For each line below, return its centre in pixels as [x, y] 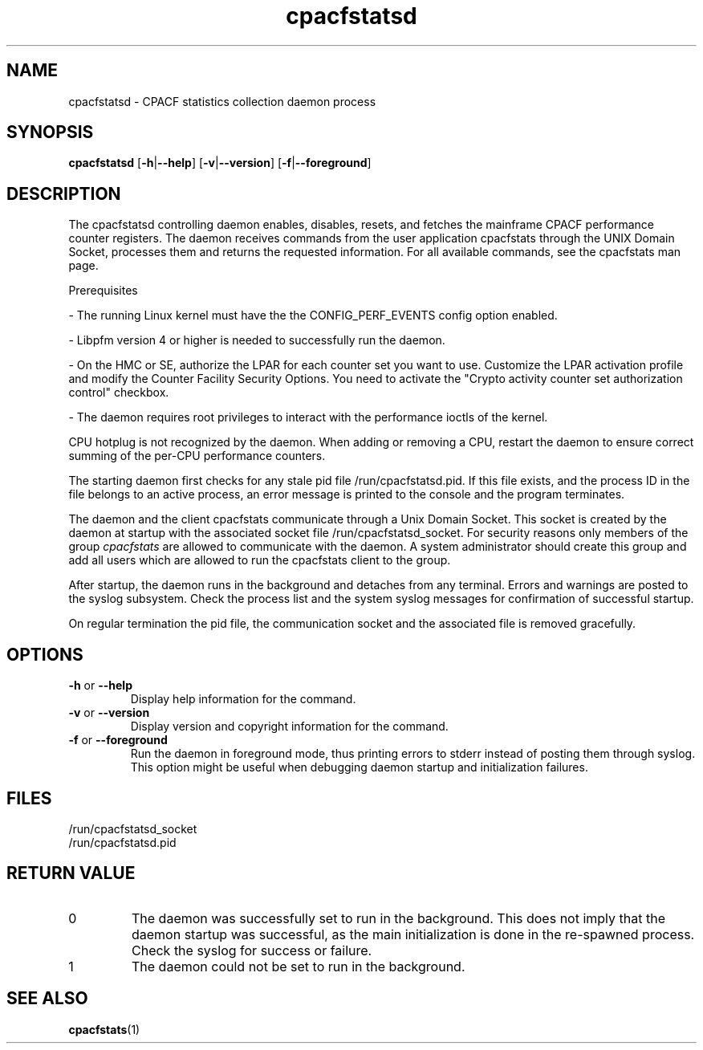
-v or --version [109, 713]
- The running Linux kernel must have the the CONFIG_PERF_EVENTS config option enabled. [313, 315]
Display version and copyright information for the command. [289, 726]
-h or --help [100, 686]
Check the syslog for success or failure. [252, 950]
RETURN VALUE [71, 873]
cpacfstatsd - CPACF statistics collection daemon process [222, 101]
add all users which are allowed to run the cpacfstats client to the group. [260, 560]
